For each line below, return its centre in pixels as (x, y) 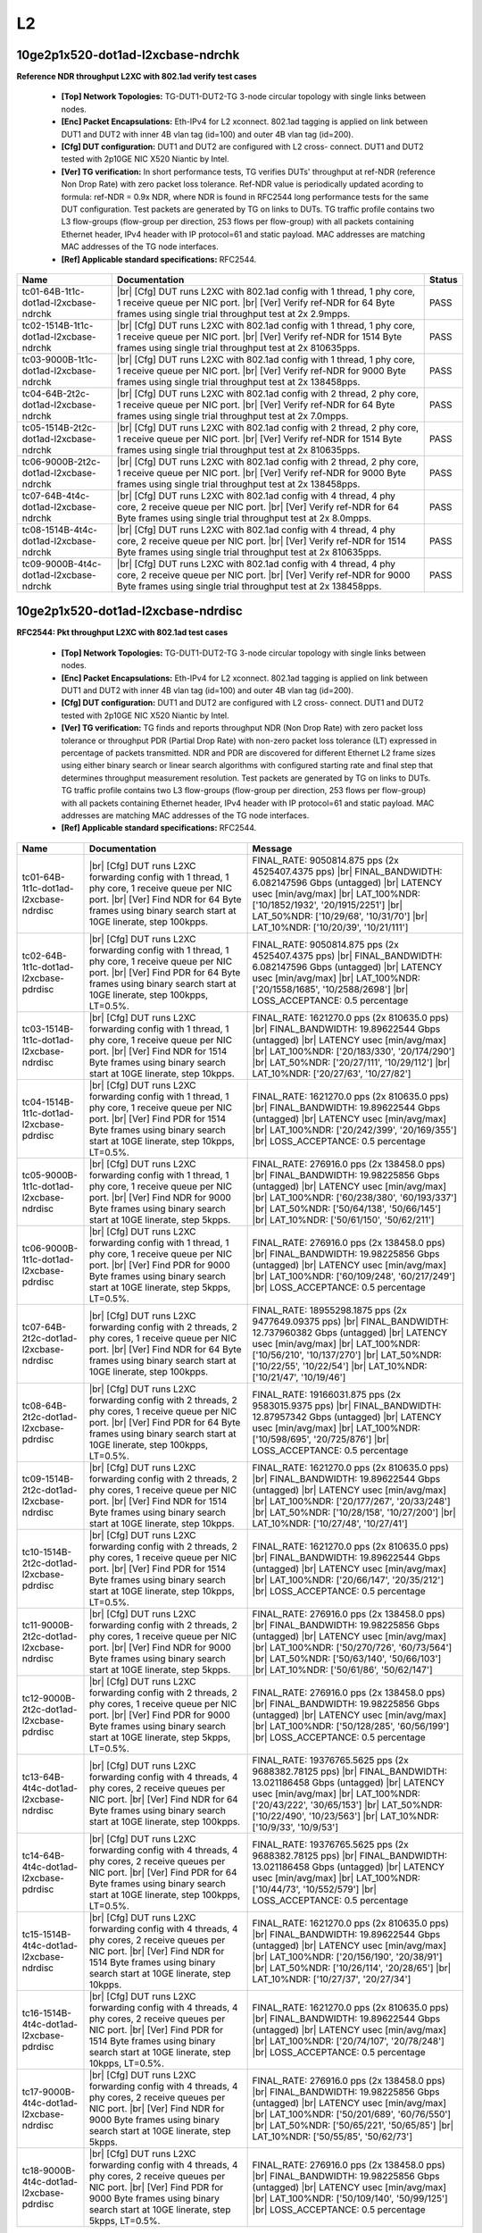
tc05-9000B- (50, 1175)
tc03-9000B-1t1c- (60, 359)
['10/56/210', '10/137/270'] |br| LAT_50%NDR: (347, 1355)
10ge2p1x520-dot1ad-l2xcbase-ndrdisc (129, 611)
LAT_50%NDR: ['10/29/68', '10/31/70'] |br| (340, 916)
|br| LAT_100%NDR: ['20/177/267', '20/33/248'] (351, 1501)
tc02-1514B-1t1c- (58, 325)
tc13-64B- (43, 1777)
